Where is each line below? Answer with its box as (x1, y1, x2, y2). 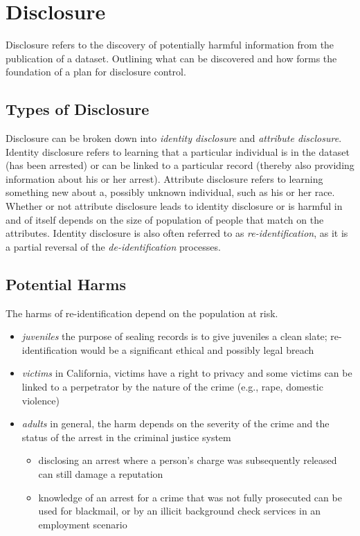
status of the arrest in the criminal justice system (21, 429, 231, 444)
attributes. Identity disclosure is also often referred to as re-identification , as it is (6, 226, 348, 240)
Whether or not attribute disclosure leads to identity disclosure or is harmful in (6, 199, 343, 213)
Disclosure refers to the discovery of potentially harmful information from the (6, 37, 334, 52)
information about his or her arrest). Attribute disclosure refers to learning (6, 171, 323, 186)
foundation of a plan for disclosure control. (6, 64, 186, 79)
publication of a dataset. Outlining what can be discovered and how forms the (6, 51, 337, 65)
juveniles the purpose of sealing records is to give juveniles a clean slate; (21, 329, 327, 343)
